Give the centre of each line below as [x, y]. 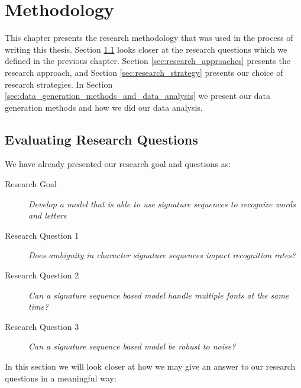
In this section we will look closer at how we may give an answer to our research [150, 366]
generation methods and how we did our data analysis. [104, 107]
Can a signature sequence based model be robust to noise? [132, 346]
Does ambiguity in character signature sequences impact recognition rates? [162, 255]
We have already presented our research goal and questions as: [118, 164]
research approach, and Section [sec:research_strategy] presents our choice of [144, 72]
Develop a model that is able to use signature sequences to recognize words [162, 203]
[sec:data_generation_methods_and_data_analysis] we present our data [137, 96]
